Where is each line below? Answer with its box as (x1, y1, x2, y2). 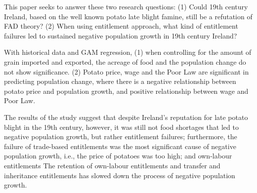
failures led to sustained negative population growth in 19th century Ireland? (4, 30, 237, 40)
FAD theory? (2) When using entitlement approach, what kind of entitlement (4, 21, 238, 31)
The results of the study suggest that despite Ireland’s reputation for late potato (4, 112, 248, 122)
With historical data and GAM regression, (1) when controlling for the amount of (4, 47, 252, 57)
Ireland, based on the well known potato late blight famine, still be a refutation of (4, 11, 253, 21)
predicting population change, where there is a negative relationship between (4, 76, 236, 86)
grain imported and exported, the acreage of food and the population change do (4, 56, 246, 67)
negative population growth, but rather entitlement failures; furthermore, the (4, 131, 237, 142)
